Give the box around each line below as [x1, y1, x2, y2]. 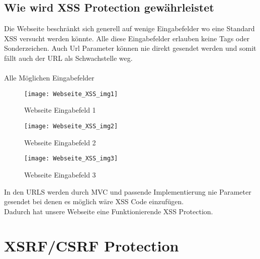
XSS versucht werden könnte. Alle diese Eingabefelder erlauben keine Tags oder [4, 33, 249, 43]
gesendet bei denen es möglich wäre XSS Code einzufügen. [4, 196, 184, 207]
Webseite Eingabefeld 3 [24, 169, 96, 180]
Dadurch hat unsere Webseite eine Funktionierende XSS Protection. [4, 206, 213, 216]
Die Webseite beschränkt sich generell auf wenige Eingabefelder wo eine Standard [4, 23, 255, 34]
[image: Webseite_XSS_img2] [24, 123, 118, 130]
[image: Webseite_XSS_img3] [24, 155, 118, 162]
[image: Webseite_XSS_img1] [24, 90, 118, 98]
